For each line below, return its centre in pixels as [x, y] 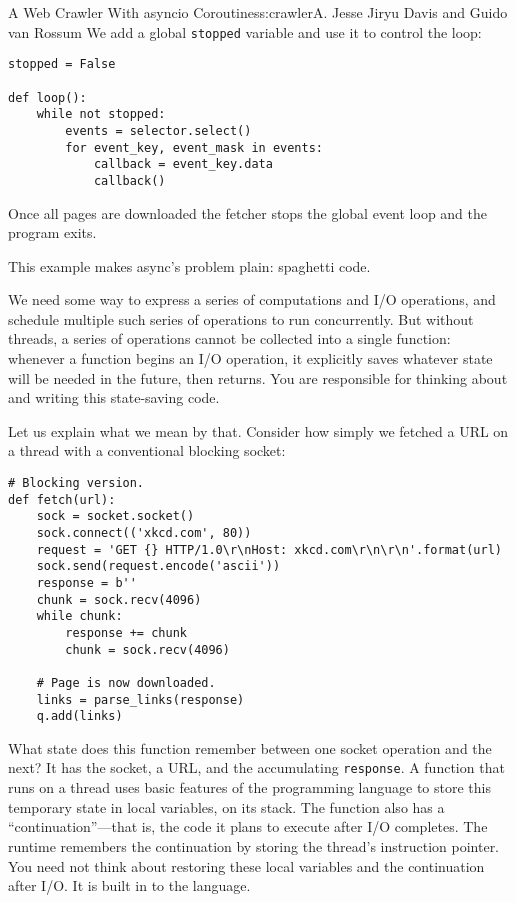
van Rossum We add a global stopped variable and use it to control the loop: [245, 31]
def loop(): [47, 97]
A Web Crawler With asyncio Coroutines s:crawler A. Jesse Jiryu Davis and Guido [258, 12]
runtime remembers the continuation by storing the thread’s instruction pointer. [254, 845]
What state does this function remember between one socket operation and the [250, 747]
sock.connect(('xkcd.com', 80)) [144, 533]
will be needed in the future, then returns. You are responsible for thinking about [258, 377]
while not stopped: [101, 114]
